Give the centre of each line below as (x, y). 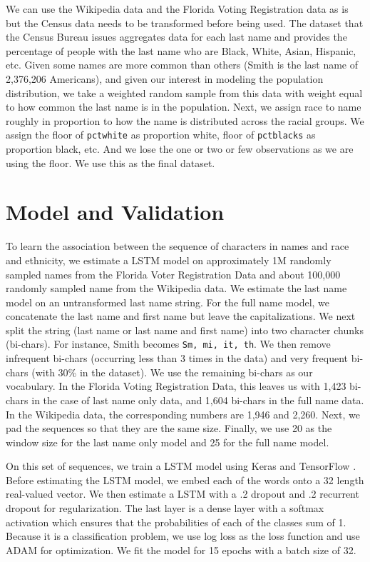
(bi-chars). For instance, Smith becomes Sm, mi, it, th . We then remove (168, 344)
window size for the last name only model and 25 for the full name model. (168, 442)
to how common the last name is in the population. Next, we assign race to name (184, 107)
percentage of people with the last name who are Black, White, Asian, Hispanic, (181, 50)
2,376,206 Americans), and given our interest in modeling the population (165, 78)
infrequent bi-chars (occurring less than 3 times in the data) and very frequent (177, 358)
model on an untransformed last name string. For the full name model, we (168, 302)
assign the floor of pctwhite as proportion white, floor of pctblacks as (161, 135)
